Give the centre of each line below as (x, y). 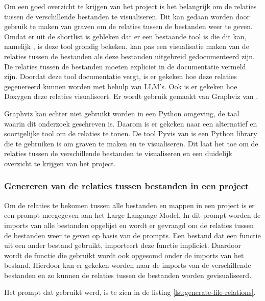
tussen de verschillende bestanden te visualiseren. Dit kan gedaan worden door (127, 16)
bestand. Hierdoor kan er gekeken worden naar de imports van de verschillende (128, 265)
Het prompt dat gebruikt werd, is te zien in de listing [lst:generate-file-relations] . (130, 292)
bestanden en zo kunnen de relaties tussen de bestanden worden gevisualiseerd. (128, 275)
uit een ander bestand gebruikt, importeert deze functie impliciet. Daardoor (123, 245)
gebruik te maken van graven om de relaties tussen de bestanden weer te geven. (128, 26)
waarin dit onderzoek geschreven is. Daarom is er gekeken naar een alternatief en (131, 123)
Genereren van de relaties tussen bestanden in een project (127, 186)
